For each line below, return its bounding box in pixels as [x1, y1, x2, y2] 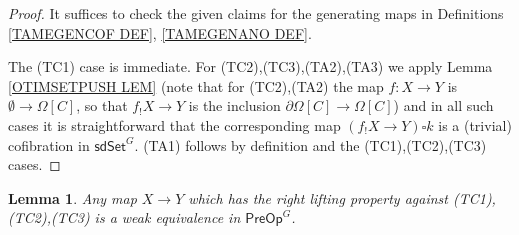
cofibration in [8, 134, 90, 155]
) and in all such [393, 95, 494, 116]
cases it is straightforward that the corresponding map [8, 114, 341, 135]
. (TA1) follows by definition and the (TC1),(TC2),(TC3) [134, 134, 487, 155]
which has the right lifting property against [188, 187, 448, 208]
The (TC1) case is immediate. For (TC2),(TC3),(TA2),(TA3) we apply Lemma [8, 56, 493, 77]
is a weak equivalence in [94, 207, 241, 228]
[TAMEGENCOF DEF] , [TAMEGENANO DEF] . [8, 22, 312, 43]
